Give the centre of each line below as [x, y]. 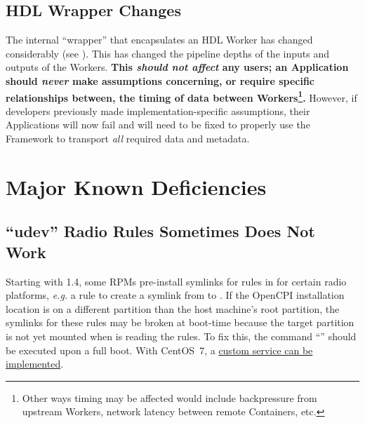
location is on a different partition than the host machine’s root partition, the [173, 308]
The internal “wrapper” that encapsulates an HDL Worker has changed [159, 40]
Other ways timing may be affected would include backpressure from [170, 397]
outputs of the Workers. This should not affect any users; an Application [177, 67]
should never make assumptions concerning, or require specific [160, 80]
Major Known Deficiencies [136, 186]
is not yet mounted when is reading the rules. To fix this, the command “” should [181, 336]
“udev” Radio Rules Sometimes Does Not [160, 231]
